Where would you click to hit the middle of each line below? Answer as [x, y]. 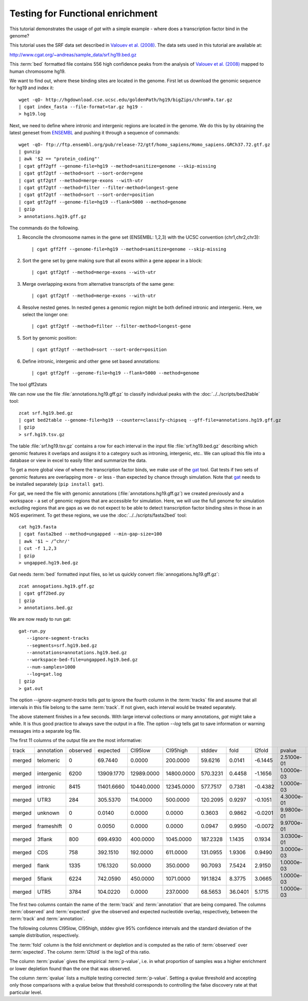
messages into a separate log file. [45, 731]
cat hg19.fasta [38, 527]
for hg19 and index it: [32, 88]
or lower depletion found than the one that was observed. [70, 968]
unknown [49, 813]
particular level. [26, 992]
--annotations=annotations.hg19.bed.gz [77, 652]
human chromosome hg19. [38, 71]
